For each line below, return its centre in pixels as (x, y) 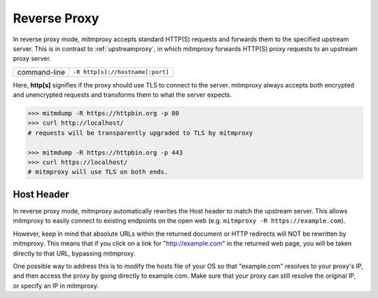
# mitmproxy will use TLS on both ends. (98, 172)
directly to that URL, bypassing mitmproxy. (74, 253)
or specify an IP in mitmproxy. (56, 285)
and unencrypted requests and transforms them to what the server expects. (122, 95)
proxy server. (32, 59)
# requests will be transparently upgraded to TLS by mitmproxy (140, 133)
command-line (41, 72)
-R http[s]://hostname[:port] (121, 72)
